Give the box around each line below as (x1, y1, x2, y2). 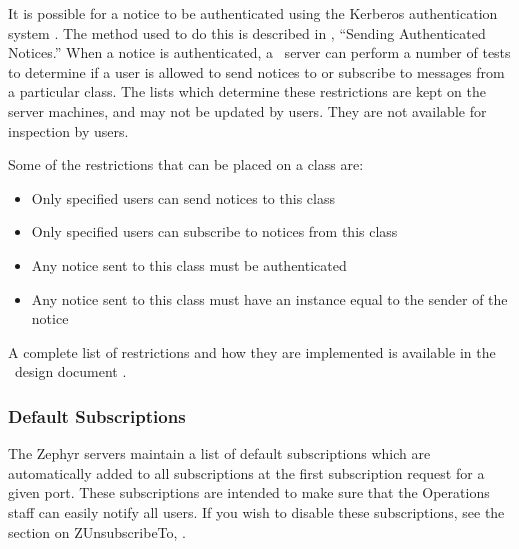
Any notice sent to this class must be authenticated (31, 254, 347, 275)
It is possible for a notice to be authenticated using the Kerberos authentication (8, 3, 498, 23)
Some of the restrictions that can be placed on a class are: (8, 154, 364, 175)
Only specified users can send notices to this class (31, 187, 335, 208)
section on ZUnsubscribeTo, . (8, 521, 186, 542)
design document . (14, 361, 127, 382)
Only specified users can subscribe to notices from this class (31, 221, 398, 242)
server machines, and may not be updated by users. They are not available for (8, 100, 487, 121)
